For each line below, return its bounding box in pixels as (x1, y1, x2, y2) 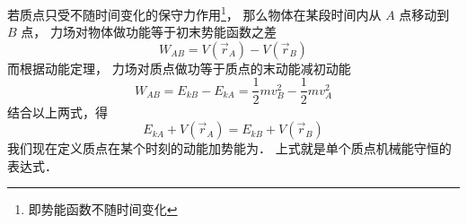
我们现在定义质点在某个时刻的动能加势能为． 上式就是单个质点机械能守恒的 (7, 139, 452, 158)
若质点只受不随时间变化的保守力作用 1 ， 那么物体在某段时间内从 (7, 3, 382, 23)
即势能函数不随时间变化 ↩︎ (28, 200, 178, 219)
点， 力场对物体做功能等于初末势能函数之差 (21, 22, 277, 41)
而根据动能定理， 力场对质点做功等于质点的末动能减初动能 (7, 58, 351, 77)
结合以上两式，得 (7, 102, 108, 121)
